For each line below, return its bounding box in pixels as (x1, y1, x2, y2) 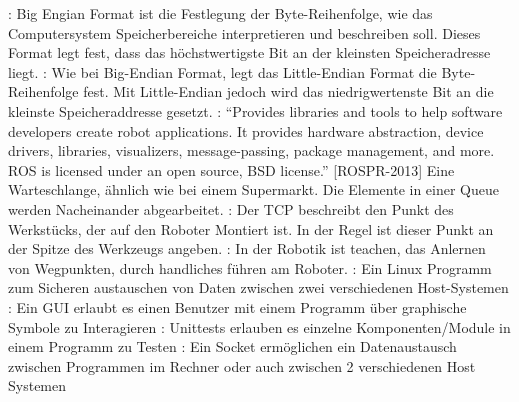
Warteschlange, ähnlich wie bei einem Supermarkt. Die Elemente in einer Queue (8, 179, 500, 200)
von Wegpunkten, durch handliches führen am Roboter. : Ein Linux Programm (8, 257, 492, 278)
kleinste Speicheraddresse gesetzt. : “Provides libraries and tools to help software (8, 100, 503, 121)
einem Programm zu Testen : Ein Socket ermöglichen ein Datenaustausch (8, 336, 457, 357)
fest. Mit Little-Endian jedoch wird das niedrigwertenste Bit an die (83, 81, 494, 102)
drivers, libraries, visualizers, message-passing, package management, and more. (8, 140, 495, 161)
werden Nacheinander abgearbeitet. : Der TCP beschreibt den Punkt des (8, 198, 454, 219)
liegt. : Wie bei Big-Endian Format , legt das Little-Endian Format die (8, 61, 437, 82)
